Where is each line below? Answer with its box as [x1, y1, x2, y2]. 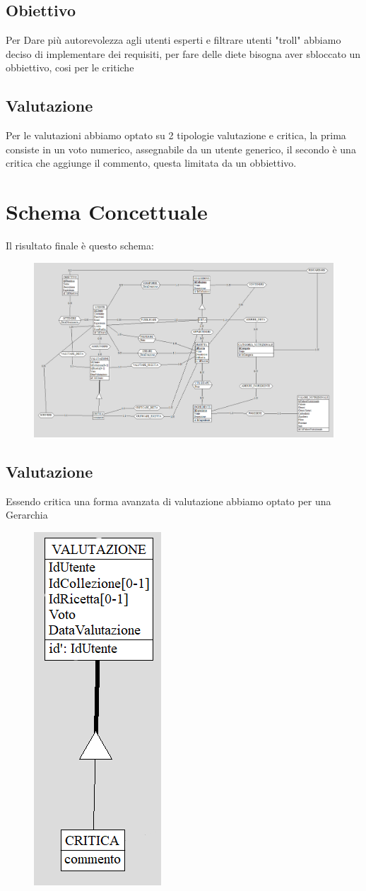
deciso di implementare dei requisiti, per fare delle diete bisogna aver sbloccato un [6, 46, 361, 61]
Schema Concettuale [6, 197, 208, 226]
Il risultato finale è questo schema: [6, 238, 154, 253]
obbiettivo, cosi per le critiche [6, 60, 134, 75]
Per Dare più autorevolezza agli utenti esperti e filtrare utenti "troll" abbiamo [6, 33, 341, 47]
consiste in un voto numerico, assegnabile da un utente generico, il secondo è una [6, 141, 356, 156]
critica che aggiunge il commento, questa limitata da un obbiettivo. [6, 155, 297, 170]
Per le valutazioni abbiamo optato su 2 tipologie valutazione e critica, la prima [6, 128, 346, 143]
